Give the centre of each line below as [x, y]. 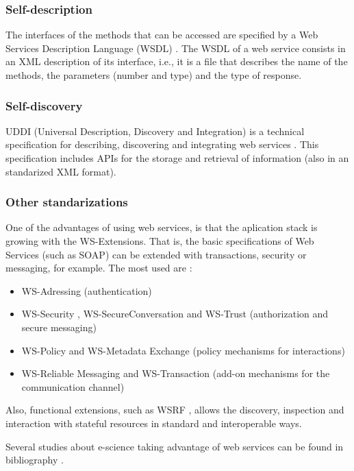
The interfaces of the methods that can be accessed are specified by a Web [162, 35]
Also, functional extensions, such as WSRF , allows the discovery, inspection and [175, 410]
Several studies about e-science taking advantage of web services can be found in [175, 446]
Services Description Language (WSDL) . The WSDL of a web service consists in [176, 48]
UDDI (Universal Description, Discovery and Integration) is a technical [155, 131]
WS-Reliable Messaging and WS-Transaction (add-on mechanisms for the [176, 373]
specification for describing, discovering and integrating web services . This [162, 144]
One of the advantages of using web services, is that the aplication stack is [162, 227]
